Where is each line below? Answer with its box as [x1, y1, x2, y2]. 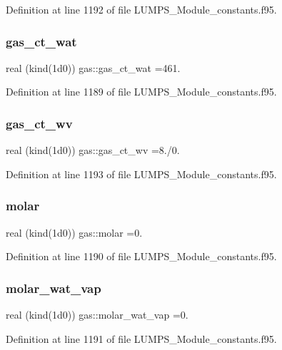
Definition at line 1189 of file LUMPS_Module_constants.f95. [6, 84, 277, 99]
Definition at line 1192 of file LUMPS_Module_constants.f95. [6, 2, 277, 16]
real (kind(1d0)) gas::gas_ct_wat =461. [6, 60, 181, 75]
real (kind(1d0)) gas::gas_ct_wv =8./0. [6, 143, 180, 158]
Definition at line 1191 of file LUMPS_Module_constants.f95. [6, 331, 277, 346]
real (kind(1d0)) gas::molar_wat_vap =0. [6, 307, 188, 322]
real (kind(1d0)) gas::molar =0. [6, 225, 143, 240]
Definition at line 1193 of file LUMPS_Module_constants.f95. [6, 166, 277, 181]
